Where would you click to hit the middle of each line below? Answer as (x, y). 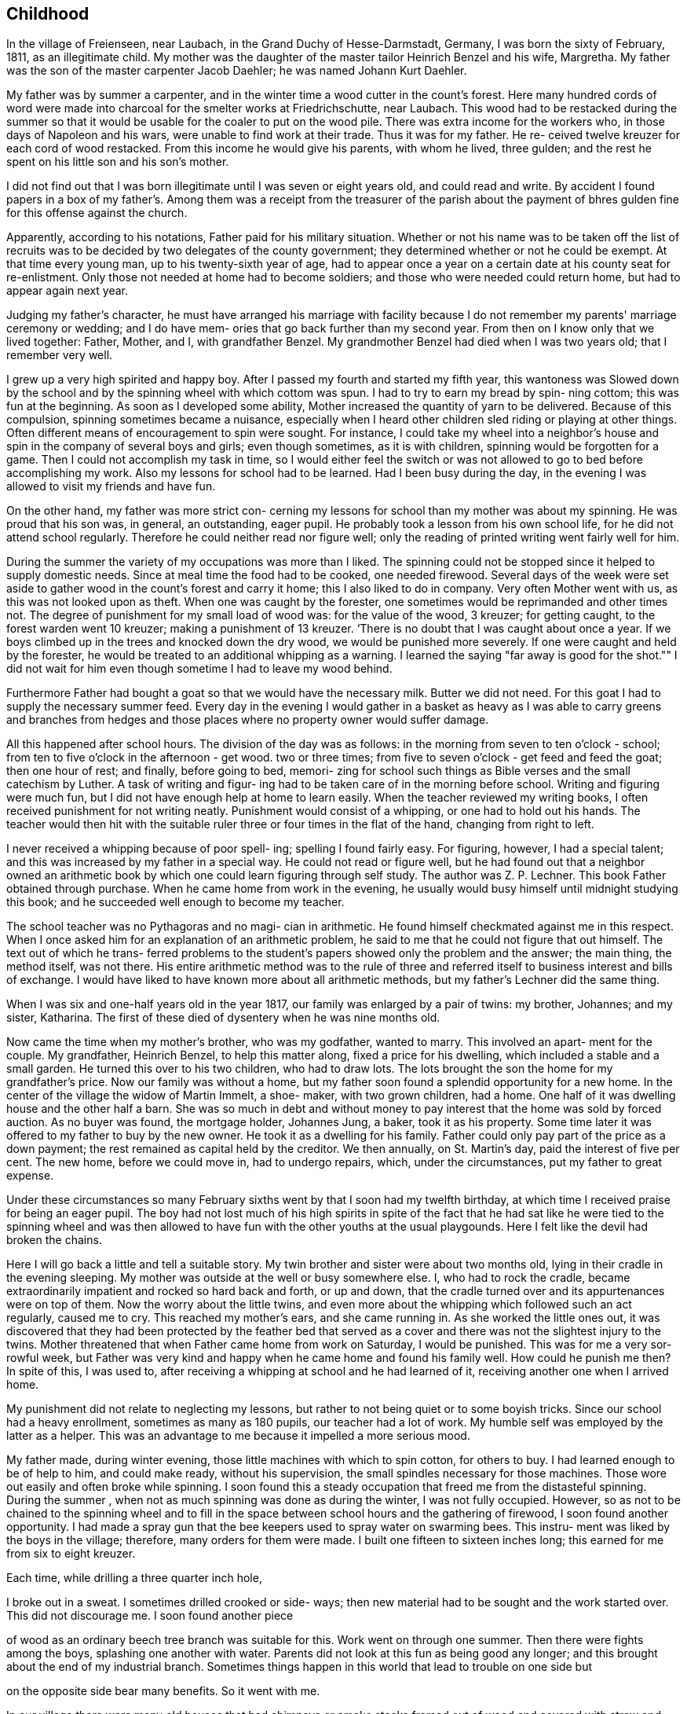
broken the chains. (54, 1240)
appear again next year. (68, 291)
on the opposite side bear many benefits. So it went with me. (163, 1691)
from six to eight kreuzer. (71, 1554)
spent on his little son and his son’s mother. (118, 162)
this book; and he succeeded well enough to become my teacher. (175, 902)
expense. (30, 1176)
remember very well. (60, 355)
